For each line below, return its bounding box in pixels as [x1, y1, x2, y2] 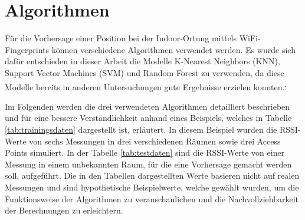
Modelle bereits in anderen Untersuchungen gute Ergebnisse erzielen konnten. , [5, 78, 287, 93]
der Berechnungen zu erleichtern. [5, 204, 123, 216]
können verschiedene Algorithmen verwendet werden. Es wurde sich [51, 43, 296, 55]
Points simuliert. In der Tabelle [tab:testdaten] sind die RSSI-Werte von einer [5, 146, 285, 159]
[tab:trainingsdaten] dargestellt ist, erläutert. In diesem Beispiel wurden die [5, 123, 277, 135]
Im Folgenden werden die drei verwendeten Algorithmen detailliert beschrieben [5, 100, 290, 112]
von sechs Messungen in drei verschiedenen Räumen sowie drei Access [29, 134, 281, 147]
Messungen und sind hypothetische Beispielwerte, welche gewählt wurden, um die [5, 180, 299, 193]
